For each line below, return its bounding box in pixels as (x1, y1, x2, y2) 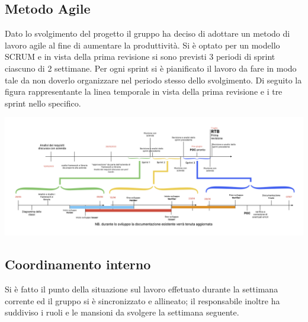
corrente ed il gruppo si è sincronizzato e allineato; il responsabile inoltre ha (5, 294, 280, 307)
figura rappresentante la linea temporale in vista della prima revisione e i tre (5, 85, 283, 98)
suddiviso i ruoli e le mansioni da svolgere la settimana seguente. (5, 306, 239, 318)
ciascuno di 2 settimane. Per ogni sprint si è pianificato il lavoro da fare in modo (5, 62, 297, 74)
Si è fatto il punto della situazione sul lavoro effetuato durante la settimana (5, 282, 278, 295)
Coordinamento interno (5, 255, 151, 273)
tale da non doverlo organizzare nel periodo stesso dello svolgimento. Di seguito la (5, 73, 302, 86)
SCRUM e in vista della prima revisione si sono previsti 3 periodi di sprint (5, 50, 275, 63)
